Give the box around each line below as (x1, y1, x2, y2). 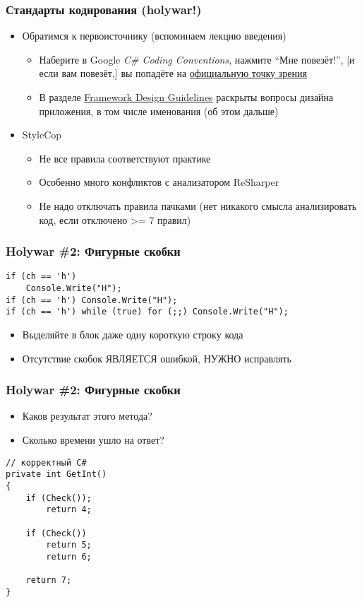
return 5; (46, 540, 92, 550)
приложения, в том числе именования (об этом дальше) (39, 103, 279, 118)
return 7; (25, 575, 72, 586)
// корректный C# (6, 457, 87, 468)
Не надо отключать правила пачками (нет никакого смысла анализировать (39, 198, 357, 213)
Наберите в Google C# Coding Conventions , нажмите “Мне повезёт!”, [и (39, 52, 355, 66)
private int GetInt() (6, 469, 107, 480)
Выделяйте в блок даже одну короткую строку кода (22, 327, 243, 341)
